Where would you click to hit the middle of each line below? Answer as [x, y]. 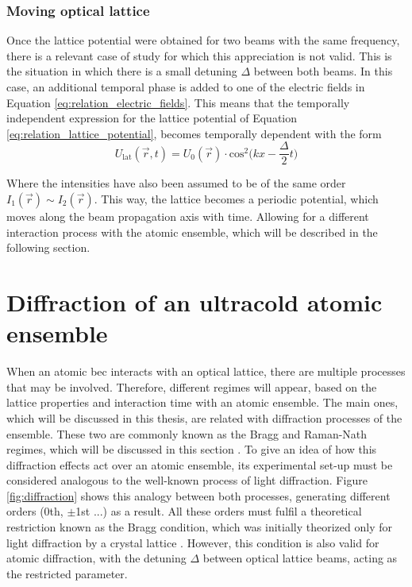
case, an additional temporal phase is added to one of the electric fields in [186, 87]
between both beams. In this [323, 71]
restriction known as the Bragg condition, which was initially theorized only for [199, 527]
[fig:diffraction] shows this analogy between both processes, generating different [198, 495]
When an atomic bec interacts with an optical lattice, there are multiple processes [206, 371]
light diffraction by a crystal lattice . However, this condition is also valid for [193, 542]
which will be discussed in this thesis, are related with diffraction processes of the [204, 417]
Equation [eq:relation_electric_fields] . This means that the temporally [178, 102]
